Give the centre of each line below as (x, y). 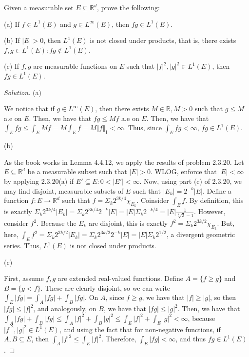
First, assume (24, 278)
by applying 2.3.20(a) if (39, 181)
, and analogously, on (65, 308)
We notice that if (29, 109)
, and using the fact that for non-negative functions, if (140, 329)
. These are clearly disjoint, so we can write (105, 288)
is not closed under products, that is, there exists (163, 40)
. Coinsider (153, 200)
